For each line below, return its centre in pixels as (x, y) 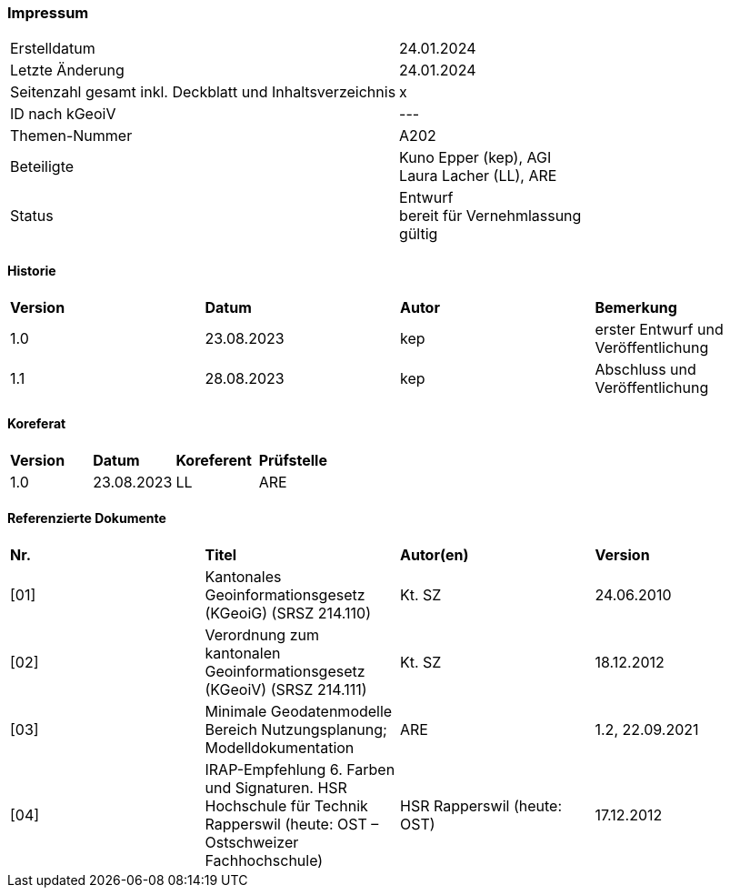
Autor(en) (435, 555)
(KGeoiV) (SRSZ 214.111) (286, 690)
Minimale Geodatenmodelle (299, 712)
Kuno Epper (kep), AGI (475, 158)
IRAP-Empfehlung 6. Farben (300, 770)
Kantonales (243, 577)
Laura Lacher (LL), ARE (478, 176)
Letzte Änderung (67, 70)
